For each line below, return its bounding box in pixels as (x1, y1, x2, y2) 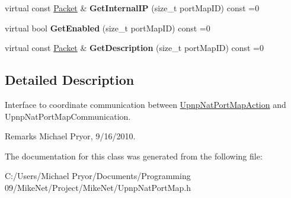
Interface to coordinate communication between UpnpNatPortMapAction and (5, 98, 286, 110)
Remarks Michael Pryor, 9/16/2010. (5, 130, 136, 142)
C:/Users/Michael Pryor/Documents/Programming (5, 170, 191, 182)
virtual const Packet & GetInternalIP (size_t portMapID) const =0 (5, 2, 260, 14)
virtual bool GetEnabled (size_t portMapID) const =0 (5, 21, 210, 34)
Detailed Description (5, 71, 135, 89)
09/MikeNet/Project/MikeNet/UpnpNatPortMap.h (5, 181, 191, 193)
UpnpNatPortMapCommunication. (5, 110, 131, 122)
